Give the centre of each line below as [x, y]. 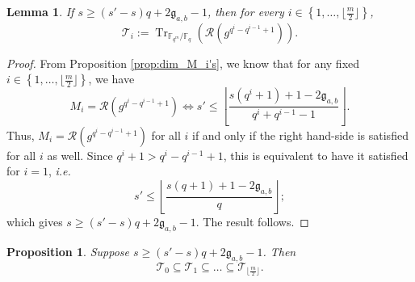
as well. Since [80, 155]
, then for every [245, 11]
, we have [111, 79]
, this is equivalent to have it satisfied [316, 155]
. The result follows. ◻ [252, 222]
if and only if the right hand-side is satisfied [300, 135]
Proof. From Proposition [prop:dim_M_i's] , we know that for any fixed [183, 63]
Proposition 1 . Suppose [68, 251]
